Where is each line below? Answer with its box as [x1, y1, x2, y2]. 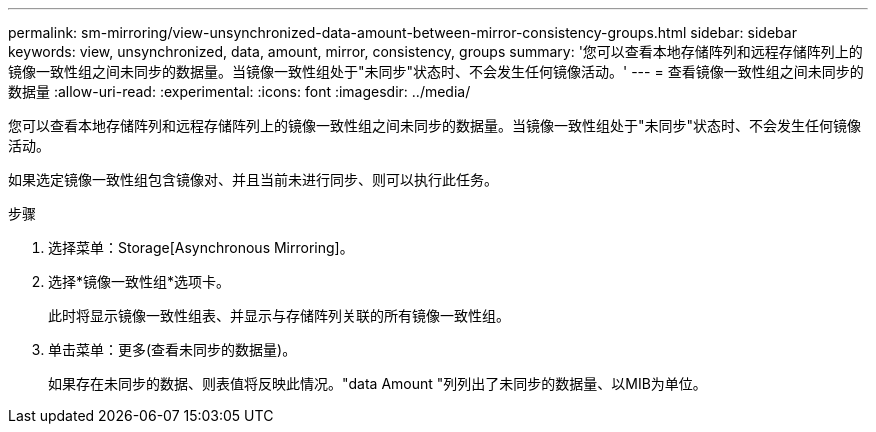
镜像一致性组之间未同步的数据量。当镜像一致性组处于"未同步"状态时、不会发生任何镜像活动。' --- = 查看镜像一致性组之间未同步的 [8, 63, 864, 80]
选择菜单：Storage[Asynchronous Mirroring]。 [48, 239, 354, 256]
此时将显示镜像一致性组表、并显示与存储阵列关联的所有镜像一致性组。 [48, 307, 510, 324]
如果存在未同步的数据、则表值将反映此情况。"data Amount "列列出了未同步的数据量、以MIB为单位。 [48, 375, 707, 392]
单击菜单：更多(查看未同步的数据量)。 [48, 341, 297, 358]
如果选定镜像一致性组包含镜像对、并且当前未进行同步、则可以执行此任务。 [8, 171, 498, 188]
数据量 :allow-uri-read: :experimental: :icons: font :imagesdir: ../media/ [8, 83, 471, 100]
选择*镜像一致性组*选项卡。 [48, 273, 231, 290]
